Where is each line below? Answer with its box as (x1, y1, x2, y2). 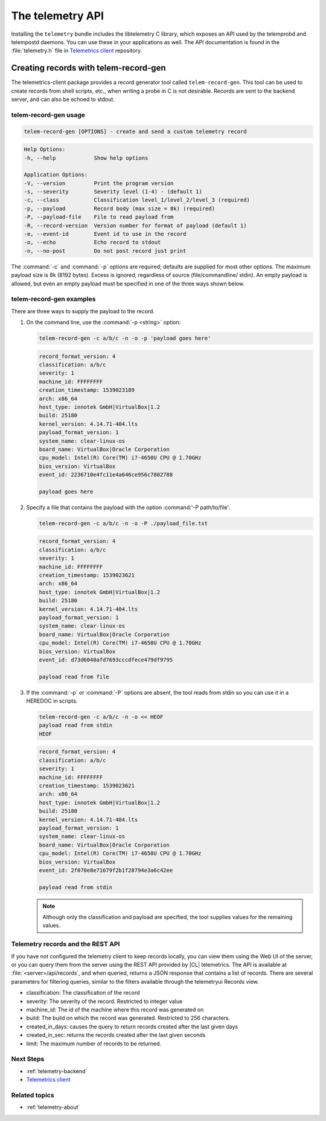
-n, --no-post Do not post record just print (24, 247, 187, 254)
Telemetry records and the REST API (11, 940, 120, 949)
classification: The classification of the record (26, 989, 140, 996)
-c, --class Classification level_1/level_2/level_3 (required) (24, 197, 251, 204)
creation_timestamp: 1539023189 (39, 387, 135, 394)
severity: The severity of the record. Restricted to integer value (26, 998, 183, 1005)
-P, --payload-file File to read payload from (24, 213, 174, 221)
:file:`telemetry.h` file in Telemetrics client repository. (11, 47, 142, 54)
